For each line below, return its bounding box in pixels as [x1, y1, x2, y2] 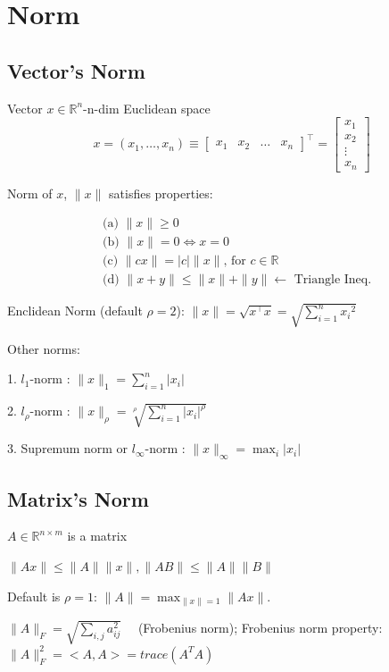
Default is [7, 586, 61, 605]
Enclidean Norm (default [7, 301, 143, 320]
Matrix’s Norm [7, 484, 149, 512]
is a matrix [67, 526, 128, 545]
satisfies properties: [109, 183, 213, 202]
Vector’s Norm [7, 56, 145, 84]
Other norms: [7, 339, 80, 357]
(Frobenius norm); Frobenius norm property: [137, 617, 383, 636]
